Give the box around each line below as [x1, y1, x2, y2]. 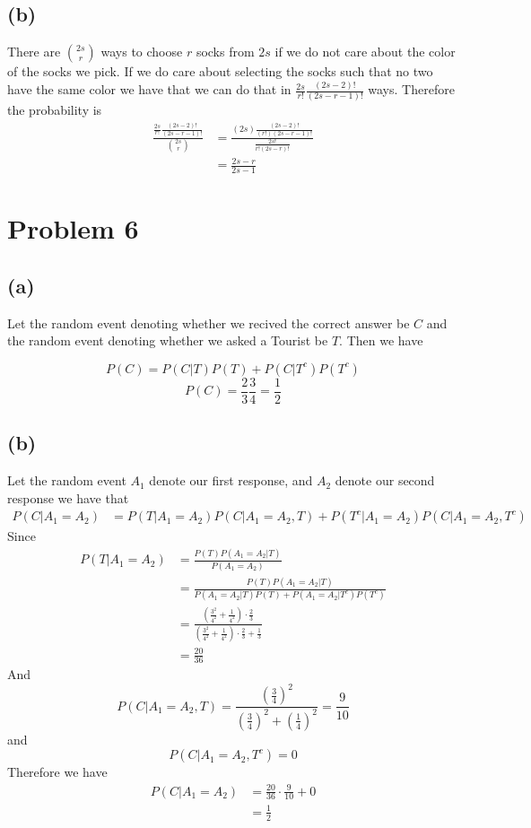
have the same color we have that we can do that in [7, 80, 292, 99]
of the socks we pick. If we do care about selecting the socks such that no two [7, 62, 433, 81]
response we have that [7, 488, 129, 507]
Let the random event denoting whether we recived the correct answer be [7, 313, 410, 332]
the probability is [7, 100, 102, 119]
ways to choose [100, 42, 183, 61]
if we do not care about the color [274, 42, 456, 61]
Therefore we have [7, 763, 108, 781]
